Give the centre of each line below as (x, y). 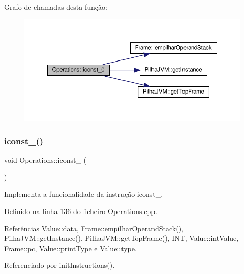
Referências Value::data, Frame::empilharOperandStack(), (94, 228)
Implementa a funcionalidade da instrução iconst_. (84, 194)
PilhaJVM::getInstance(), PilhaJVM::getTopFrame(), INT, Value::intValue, (121, 238)
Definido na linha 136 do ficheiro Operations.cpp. (81, 211)
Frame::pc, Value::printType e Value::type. (70, 248)
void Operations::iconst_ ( (45, 160)
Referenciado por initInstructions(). (59, 265)
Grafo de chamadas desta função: (56, 7)
